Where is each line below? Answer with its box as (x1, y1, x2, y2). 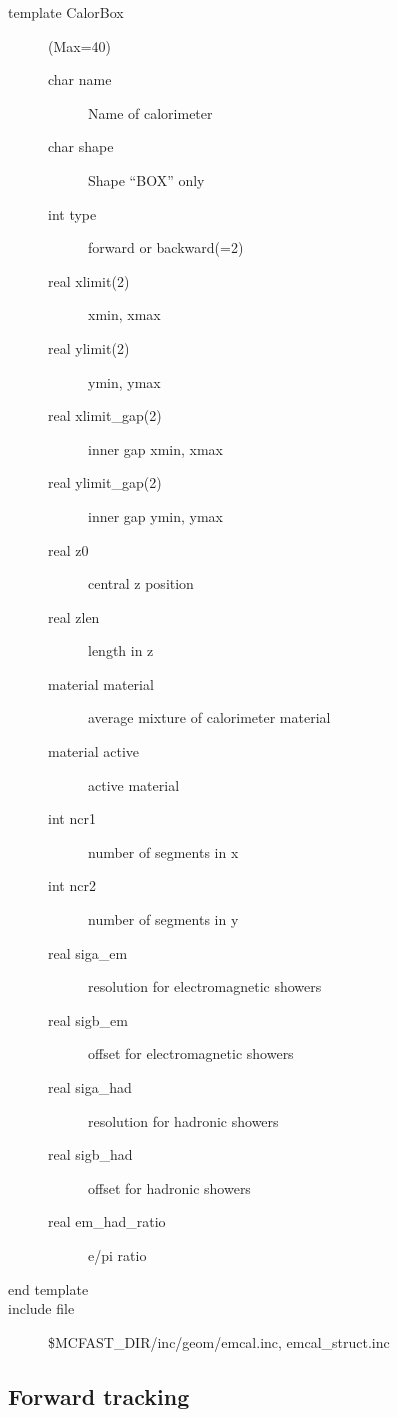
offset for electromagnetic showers (88, 1043, 294, 1064)
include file (8, 1298, 75, 1319)
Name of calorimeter (88, 102, 213, 123)
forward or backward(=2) (88, 237, 244, 258)
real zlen (48, 606, 100, 627)
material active (48, 741, 140, 762)
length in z (88, 640, 154, 661)
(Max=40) (48, 35, 112, 56)
